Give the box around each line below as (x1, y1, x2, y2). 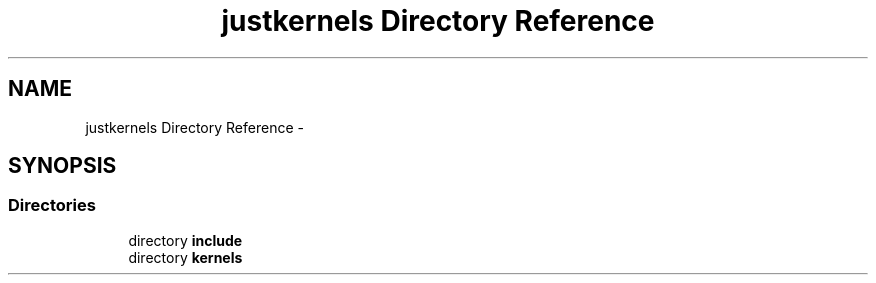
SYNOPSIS (8, 153, 117, 179)
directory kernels (128, 248, 243, 266)
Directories (8, 195, 96, 216)
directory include (128, 231, 243, 249)
